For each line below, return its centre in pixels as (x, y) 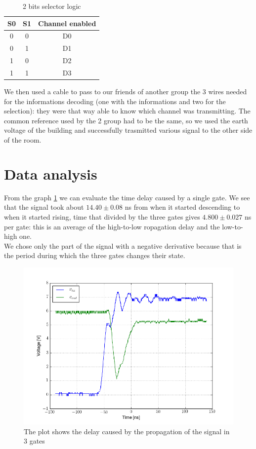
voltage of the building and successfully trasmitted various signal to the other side (128, 130)
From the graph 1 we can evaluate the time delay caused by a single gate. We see (127, 197)
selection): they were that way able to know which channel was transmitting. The (127, 111)
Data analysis (51, 173)
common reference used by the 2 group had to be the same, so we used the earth (126, 120)
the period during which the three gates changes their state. (95, 255)
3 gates (34, 441)
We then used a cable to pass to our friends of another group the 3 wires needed (126, 92)
